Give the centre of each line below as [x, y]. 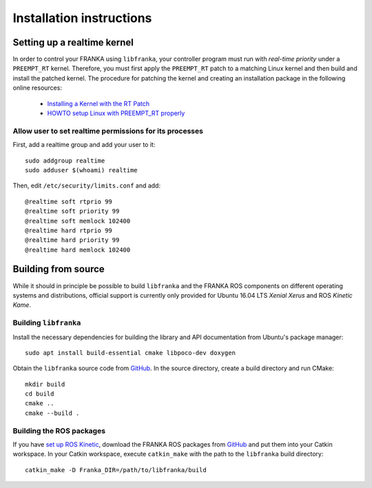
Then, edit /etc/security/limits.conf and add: [87, 185]
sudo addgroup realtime [65, 161]
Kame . [22, 305]
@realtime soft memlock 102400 [78, 221]
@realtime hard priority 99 [72, 240]
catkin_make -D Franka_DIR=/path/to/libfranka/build [116, 470]
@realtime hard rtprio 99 [69, 230]
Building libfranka [47, 323]
